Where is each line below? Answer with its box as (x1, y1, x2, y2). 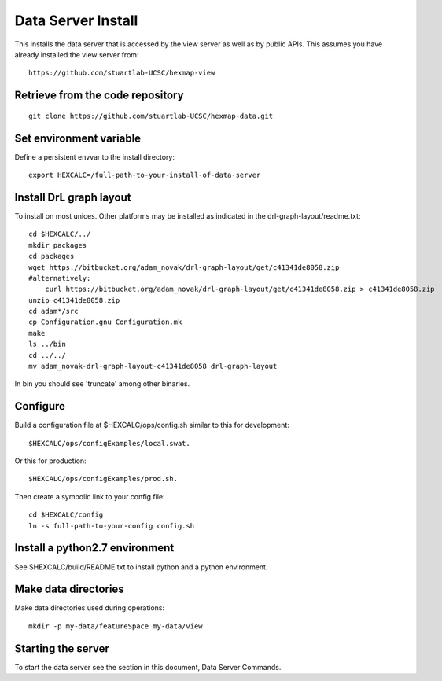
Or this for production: (14, 456, 87, 466)
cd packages (28, 252, 75, 261)
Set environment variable (14, 131, 142, 145)
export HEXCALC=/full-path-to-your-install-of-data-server (28, 171, 261, 180)
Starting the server (14, 642, 110, 655)
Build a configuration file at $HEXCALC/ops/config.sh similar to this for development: (14, 421, 290, 430)
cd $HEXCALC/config (28, 510, 104, 519)
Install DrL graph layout (14, 190, 131, 204)
